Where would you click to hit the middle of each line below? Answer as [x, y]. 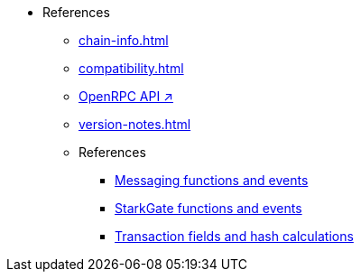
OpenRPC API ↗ [126, 96]
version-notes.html [135, 124]
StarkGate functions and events [208, 208]
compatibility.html [131, 68]
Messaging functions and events [212, 180]
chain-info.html [124, 40]
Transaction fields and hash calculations [234, 236]
